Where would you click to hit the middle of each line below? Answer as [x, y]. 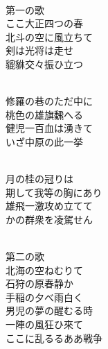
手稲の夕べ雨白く [44, 297]
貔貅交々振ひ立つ [44, 63]
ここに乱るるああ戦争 [54, 338]
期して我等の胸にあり [54, 192]
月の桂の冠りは [39, 179]
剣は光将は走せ [39, 50]
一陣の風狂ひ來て [44, 324]
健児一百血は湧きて [49, 128]
